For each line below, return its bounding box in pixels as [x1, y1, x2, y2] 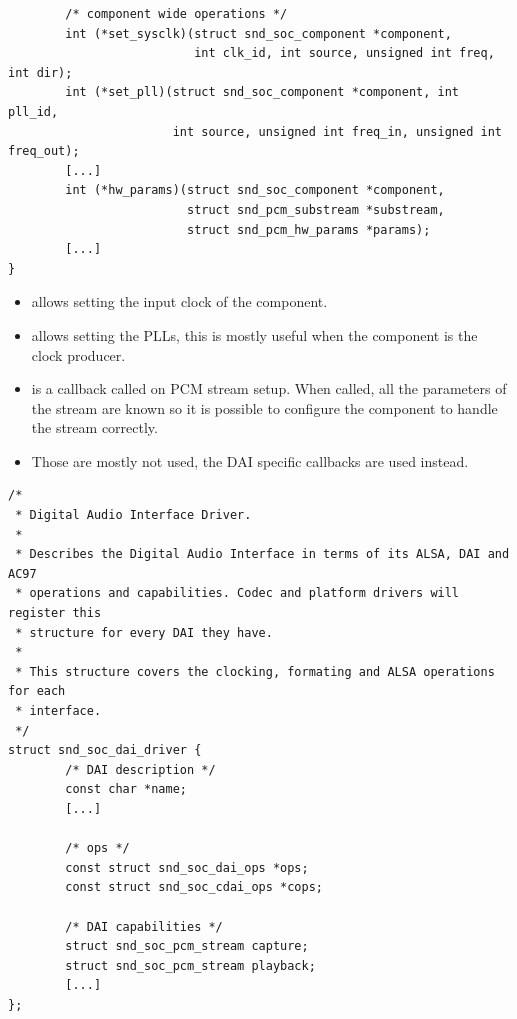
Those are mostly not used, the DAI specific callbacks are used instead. [31, 450, 469, 471]
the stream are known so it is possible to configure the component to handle [31, 397, 498, 418]
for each [8, 684, 66, 699]
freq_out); [8, 144, 80, 159]
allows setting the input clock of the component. [31, 291, 328, 312]
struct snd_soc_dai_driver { [8, 743, 202, 758]
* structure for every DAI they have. [15, 625, 273, 640]
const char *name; [65, 782, 187, 797]
